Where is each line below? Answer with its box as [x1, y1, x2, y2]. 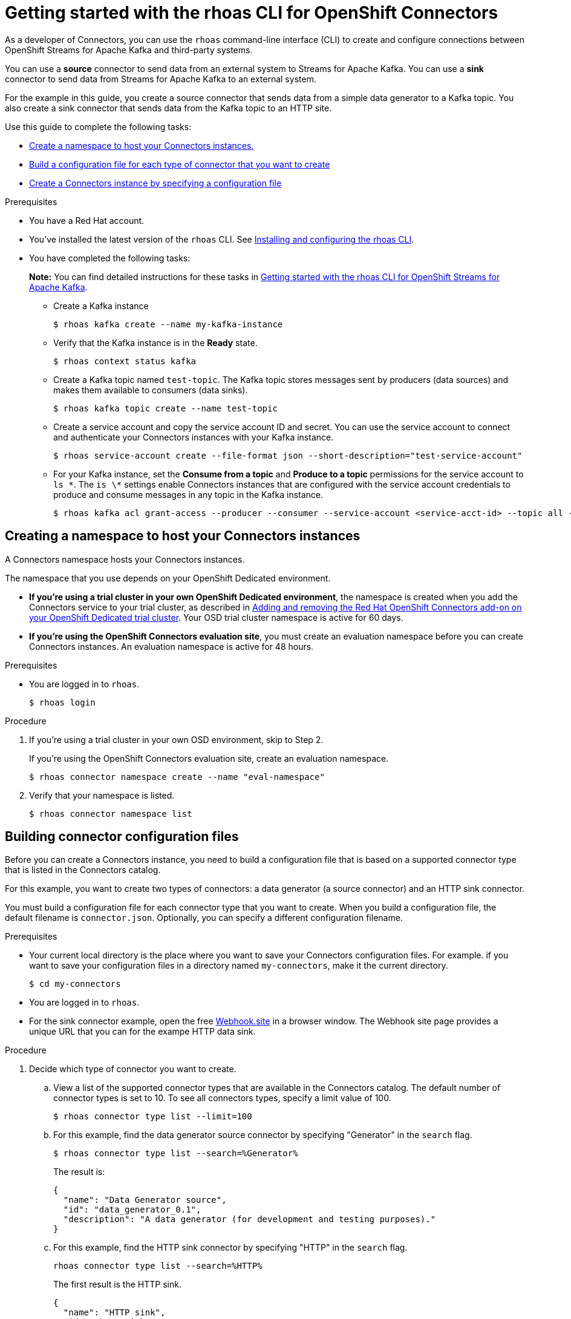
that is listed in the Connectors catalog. [5, 865, 161, 876]
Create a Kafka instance [53, 300, 149, 311]
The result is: [53, 1167, 105, 1177]
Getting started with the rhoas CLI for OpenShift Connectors [5, 2, 498, 23]
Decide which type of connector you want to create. [29, 1064, 237, 1075]
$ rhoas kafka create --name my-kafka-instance [53, 319, 283, 329]
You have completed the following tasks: [29, 252, 191, 263]
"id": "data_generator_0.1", [63, 1205, 201, 1215]
